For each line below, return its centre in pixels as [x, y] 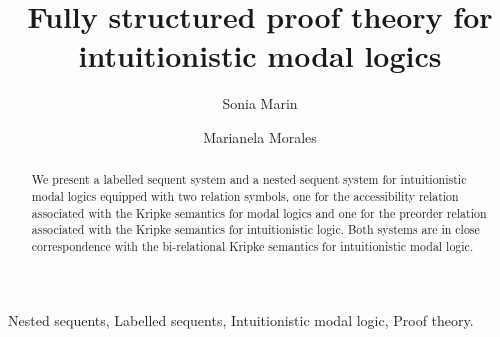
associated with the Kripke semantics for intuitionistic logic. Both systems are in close [255, 229]
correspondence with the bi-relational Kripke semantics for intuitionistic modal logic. [252, 245]
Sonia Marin [260, 103]
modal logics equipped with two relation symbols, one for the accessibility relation [245, 195]
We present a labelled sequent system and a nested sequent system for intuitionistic [249, 179]
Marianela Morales [260, 136]
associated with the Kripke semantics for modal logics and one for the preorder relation [259, 212]
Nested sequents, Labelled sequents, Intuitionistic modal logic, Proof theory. [241, 319]
